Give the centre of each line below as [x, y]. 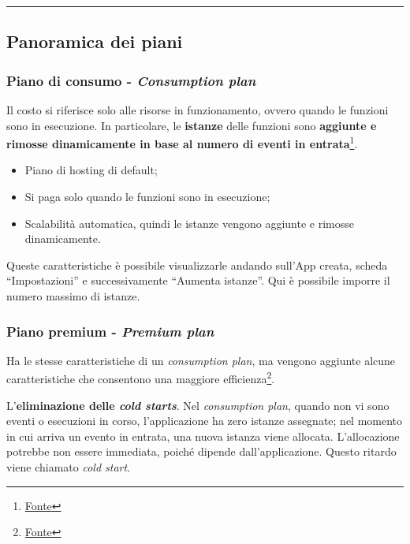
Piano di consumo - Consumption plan [131, 80]
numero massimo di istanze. [73, 296]
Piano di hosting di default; [91, 170]
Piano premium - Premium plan [110, 331]
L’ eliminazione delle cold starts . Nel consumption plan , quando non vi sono [198, 405]
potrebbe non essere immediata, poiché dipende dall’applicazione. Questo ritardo [201, 451]
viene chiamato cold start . [69, 467]
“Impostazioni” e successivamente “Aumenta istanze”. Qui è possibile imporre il [198, 280]
